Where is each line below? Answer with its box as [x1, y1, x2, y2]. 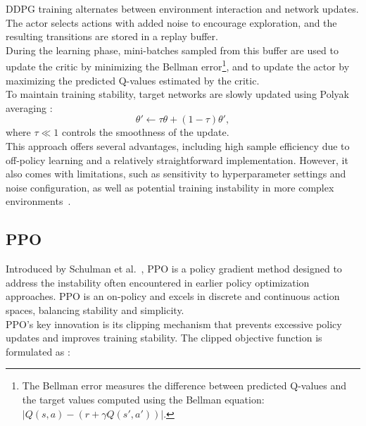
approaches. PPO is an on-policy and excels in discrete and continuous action [6, 289, 340, 303]
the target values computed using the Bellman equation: [22, 391, 265, 406]
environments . [6, 194, 71, 208]
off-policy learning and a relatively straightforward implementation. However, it [6, 152, 348, 167]
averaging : [6, 100, 53, 115]
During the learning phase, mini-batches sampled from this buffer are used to [6, 42, 339, 57]
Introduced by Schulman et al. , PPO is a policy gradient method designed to [6, 261, 342, 276]
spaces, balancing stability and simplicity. [6, 302, 184, 317]
